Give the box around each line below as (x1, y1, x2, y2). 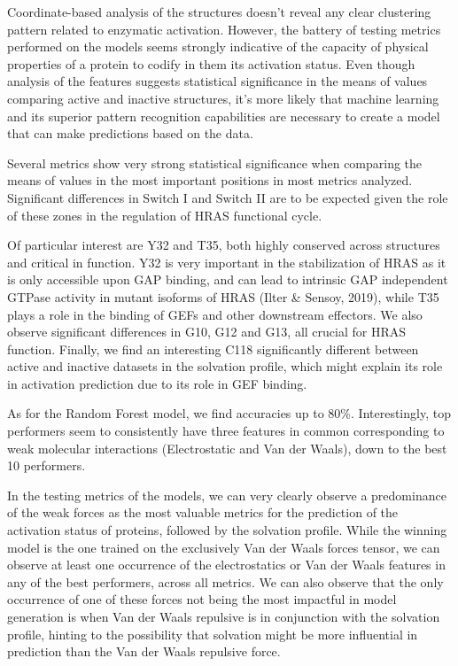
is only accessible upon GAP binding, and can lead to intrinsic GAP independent (7, 270, 448, 289)
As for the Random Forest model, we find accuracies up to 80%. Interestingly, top (7, 404, 451, 422)
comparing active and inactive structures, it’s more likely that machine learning (7, 89, 439, 107)
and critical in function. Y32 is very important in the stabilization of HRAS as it (7, 252, 446, 271)
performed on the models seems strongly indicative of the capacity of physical (7, 37, 429, 56)
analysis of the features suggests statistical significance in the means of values (7, 72, 428, 90)
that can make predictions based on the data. (7, 124, 253, 143)
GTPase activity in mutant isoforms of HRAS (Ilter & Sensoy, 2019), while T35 (7, 287, 439, 306)
